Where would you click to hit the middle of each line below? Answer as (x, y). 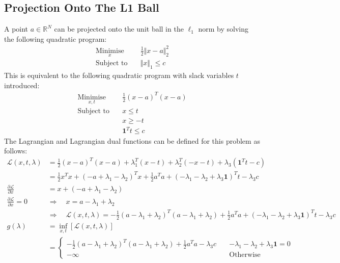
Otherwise (245, 255)
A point (16, 29)
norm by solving (223, 29)
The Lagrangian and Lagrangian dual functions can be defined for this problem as (132, 140)
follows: (16, 151)
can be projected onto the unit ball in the (119, 29)
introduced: (22, 85)
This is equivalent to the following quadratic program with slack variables (119, 75)
